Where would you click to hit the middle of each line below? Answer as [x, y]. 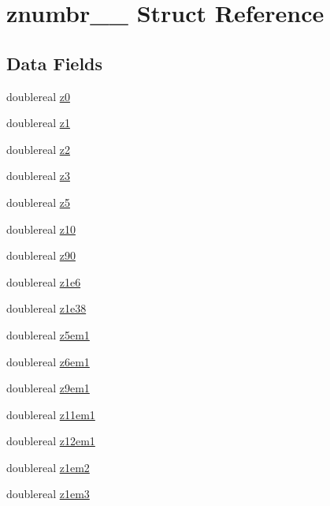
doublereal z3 [38, 176]
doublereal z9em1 [48, 388]
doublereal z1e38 [46, 308]
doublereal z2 [38, 149]
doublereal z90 [41, 255]
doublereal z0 [38, 96]
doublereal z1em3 [48, 494]
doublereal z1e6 [44, 281]
